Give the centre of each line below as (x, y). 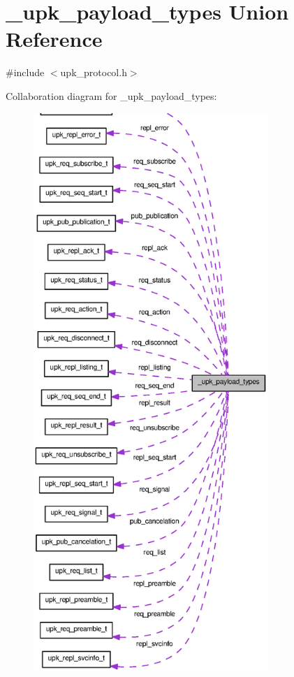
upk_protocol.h (94, 72)
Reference (54, 39)
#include (25, 72)
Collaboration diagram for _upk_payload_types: (111, 95)
